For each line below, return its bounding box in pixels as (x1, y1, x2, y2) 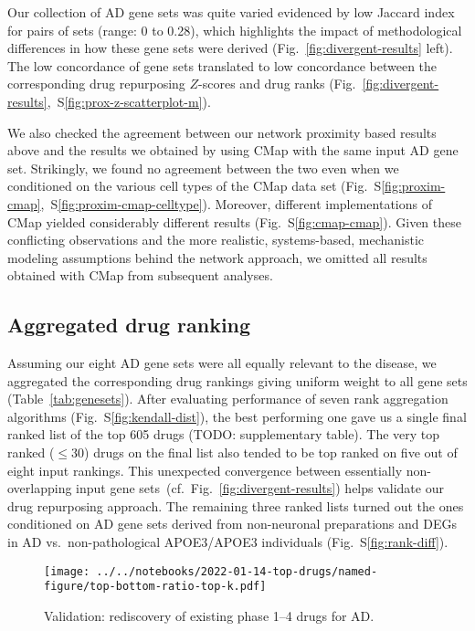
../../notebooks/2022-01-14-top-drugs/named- (96, 564, 378, 578)
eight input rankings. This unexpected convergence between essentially (7, 460, 403, 479)
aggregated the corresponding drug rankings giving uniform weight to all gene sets (7, 371, 468, 390)
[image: (44, 564, 90, 578)
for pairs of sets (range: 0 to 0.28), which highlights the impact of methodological (7, 20, 462, 39)
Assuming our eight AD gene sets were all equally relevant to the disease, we (7, 353, 437, 373)
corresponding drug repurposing (7, 74, 185, 93)
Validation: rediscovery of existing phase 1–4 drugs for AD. (44, 605, 375, 625)
